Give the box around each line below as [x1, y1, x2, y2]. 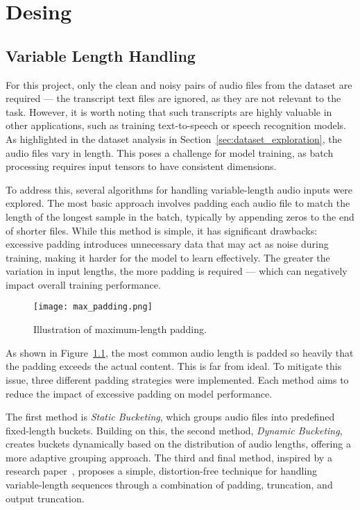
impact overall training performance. [6, 277, 161, 291]
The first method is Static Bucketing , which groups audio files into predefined [6, 409, 335, 424]
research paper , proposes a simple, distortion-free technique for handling [6, 464, 318, 478]
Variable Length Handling [6, 44, 196, 66]
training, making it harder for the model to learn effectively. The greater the [6, 250, 330, 264]
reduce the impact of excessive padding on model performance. [6, 386, 273, 400]
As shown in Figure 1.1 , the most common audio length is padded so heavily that [6, 345, 354, 359]
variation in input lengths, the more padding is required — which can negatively [6, 264, 348, 278]
